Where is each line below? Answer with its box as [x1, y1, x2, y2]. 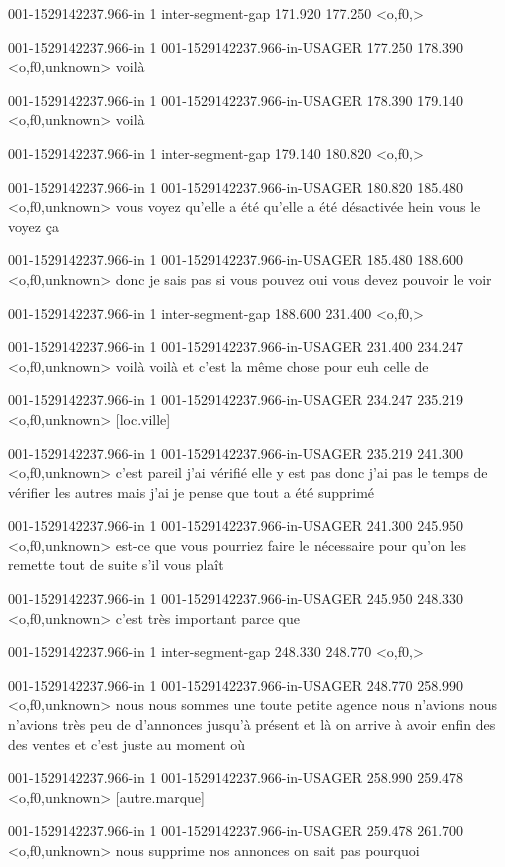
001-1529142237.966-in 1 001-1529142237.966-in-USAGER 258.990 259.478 [8, 767, 464, 788]
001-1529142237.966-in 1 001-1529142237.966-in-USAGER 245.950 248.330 [8, 588, 464, 609]
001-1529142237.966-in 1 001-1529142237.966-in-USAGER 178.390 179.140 [8, 89, 464, 110]
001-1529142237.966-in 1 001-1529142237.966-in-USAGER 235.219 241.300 [8, 442, 464, 463]
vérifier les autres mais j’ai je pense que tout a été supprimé [8, 481, 375, 502]
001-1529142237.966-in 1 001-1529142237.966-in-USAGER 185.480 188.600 [8, 249, 464, 270]
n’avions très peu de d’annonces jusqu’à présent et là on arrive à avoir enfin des [8, 714, 496, 735]
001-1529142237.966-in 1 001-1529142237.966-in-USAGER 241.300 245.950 [8, 515, 464, 536]
